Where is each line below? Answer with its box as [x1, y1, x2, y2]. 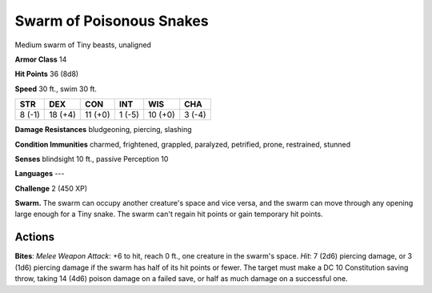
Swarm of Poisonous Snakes [14, 12, 209, 30]
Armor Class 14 [14, 54, 67, 64]
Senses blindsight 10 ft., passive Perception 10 [14, 154, 169, 163]
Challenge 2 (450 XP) [14, 183, 88, 193]
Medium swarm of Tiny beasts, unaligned [14, 40, 152, 50]
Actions [14, 231, 55, 244]
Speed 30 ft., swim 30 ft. [14, 84, 98, 94]
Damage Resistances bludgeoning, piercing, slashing [14, 125, 192, 134]
